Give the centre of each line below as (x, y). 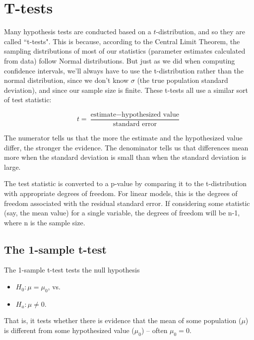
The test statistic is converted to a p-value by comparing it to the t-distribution (125, 183)
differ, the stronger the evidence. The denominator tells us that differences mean (126, 147)
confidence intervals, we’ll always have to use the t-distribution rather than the (124, 70)
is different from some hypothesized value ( (69, 330)
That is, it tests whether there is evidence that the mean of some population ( (123, 320)
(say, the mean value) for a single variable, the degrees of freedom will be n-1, (122, 213)
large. (12, 167)
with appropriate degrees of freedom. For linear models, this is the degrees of (121, 193)
